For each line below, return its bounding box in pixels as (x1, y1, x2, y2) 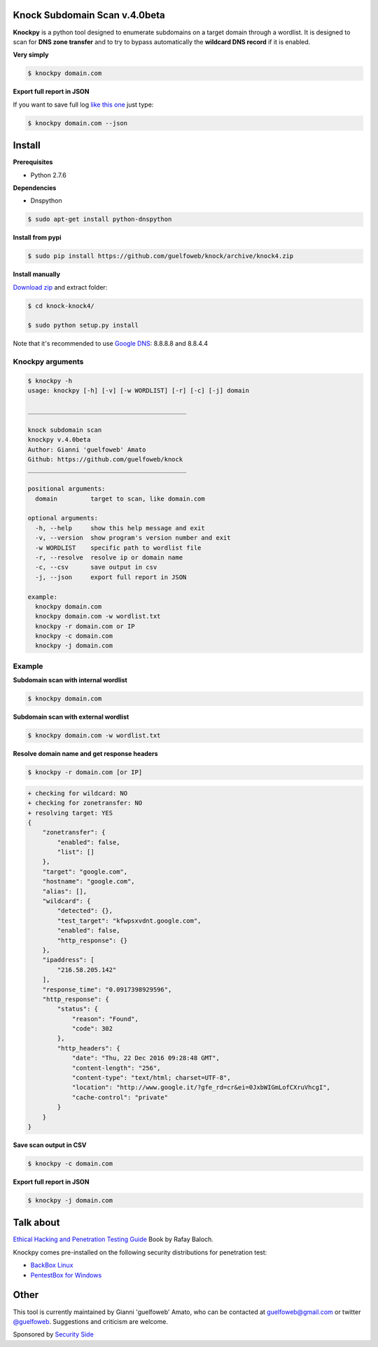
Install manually (13, 270, 61, 278)
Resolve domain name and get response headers (13, 750, 158, 758)
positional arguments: (27, 485, 106, 493)
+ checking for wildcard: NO (27, 789, 128, 797)
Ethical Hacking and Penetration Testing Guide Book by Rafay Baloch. (13, 1235, 213, 1244)
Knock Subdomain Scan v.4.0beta (13, 9, 165, 21)
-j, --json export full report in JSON (35, 573, 187, 581)
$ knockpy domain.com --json (27, 119, 128, 127)
